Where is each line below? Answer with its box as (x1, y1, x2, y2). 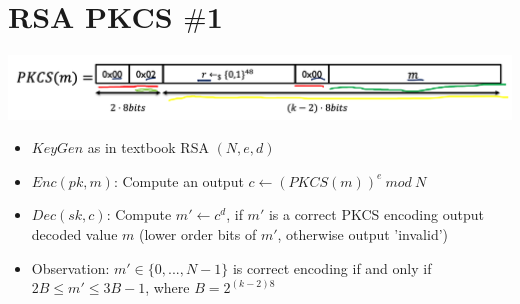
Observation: (31, 257, 110, 278)
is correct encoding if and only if (232, 257, 432, 278)
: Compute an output (113, 170, 244, 191)
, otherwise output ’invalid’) (277, 223, 449, 244)
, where (145, 277, 190, 298)
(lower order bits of (138, 223, 257, 244)
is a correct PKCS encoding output (268, 204, 484, 225)
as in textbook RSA (87, 137, 209, 158)
